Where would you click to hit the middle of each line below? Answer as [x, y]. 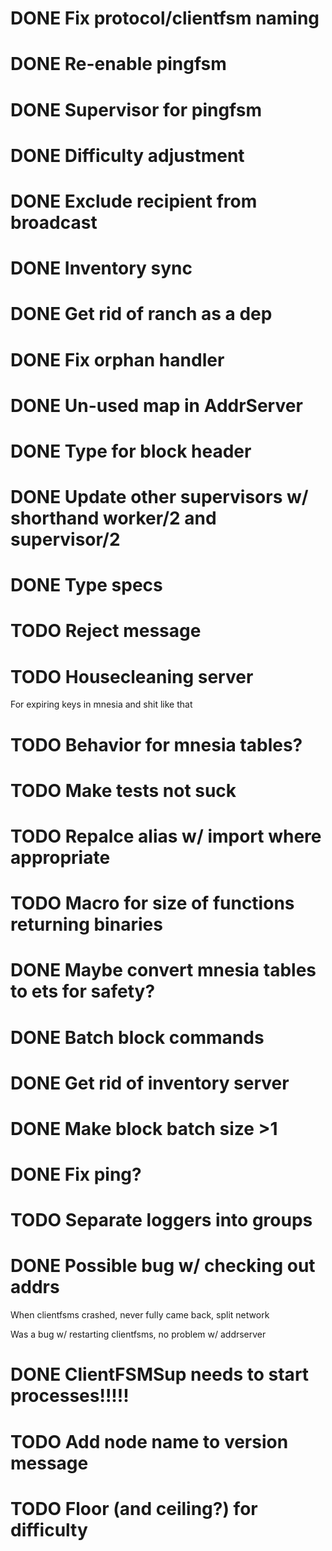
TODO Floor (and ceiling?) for [134, 1508]
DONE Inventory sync [101, 268]
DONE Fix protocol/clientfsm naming [165, 18]
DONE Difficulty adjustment [127, 155]
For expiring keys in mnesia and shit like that [101, 704]
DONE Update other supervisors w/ [159, 497]
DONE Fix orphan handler [117, 359]
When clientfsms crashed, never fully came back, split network [140, 1315]
